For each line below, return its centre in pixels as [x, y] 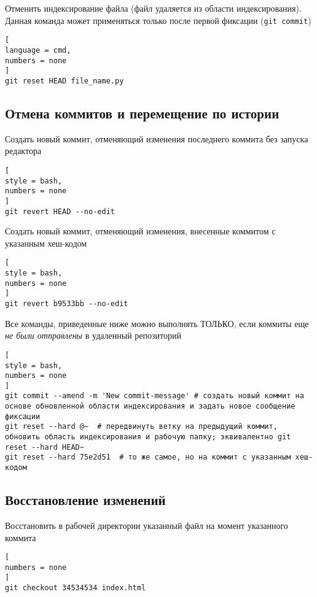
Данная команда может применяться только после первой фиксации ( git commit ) [158, 20]
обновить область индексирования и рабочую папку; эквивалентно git [148, 437]
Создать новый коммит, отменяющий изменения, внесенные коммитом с [140, 231]
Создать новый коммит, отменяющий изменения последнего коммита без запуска [157, 138]
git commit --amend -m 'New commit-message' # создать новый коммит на [155, 396]
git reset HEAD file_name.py [65, 81]
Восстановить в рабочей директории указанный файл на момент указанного [147, 525]
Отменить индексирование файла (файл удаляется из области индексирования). [153, 8]
